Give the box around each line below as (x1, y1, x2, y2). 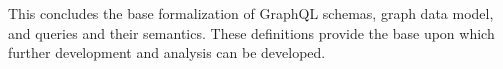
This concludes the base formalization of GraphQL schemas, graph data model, (8, 3, 494, 23)
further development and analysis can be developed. (8, 42, 326, 63)
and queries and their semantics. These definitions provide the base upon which (8, 22, 495, 43)
